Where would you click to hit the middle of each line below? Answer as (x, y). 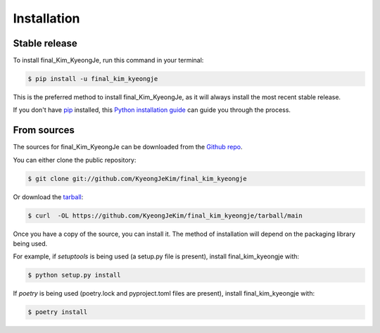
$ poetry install (58, 312)
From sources (44, 130)
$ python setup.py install (74, 275)
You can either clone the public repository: (75, 160)
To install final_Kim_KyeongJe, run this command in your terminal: (108, 61)
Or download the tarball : (48, 196)
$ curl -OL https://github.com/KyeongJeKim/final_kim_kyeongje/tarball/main (165, 215)
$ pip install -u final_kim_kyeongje (93, 79)
